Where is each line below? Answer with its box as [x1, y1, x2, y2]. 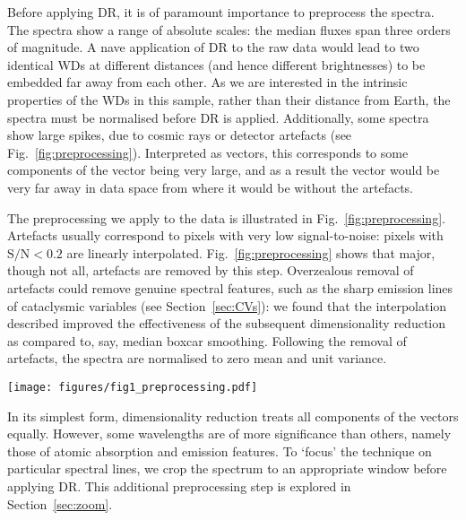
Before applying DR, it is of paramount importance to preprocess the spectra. [7, 3, 435, 21]
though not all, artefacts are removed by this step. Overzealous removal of [7, 261, 414, 280]
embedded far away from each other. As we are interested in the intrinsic [7, 73, 408, 91]
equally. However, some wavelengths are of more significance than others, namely [7, 424, 452, 443]
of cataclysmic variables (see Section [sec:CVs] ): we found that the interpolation [7, 296, 447, 315]
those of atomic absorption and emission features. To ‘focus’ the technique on [7, 441, 432, 460]
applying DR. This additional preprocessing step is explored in [7, 476, 351, 495]
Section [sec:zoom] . [7, 494, 113, 513]
